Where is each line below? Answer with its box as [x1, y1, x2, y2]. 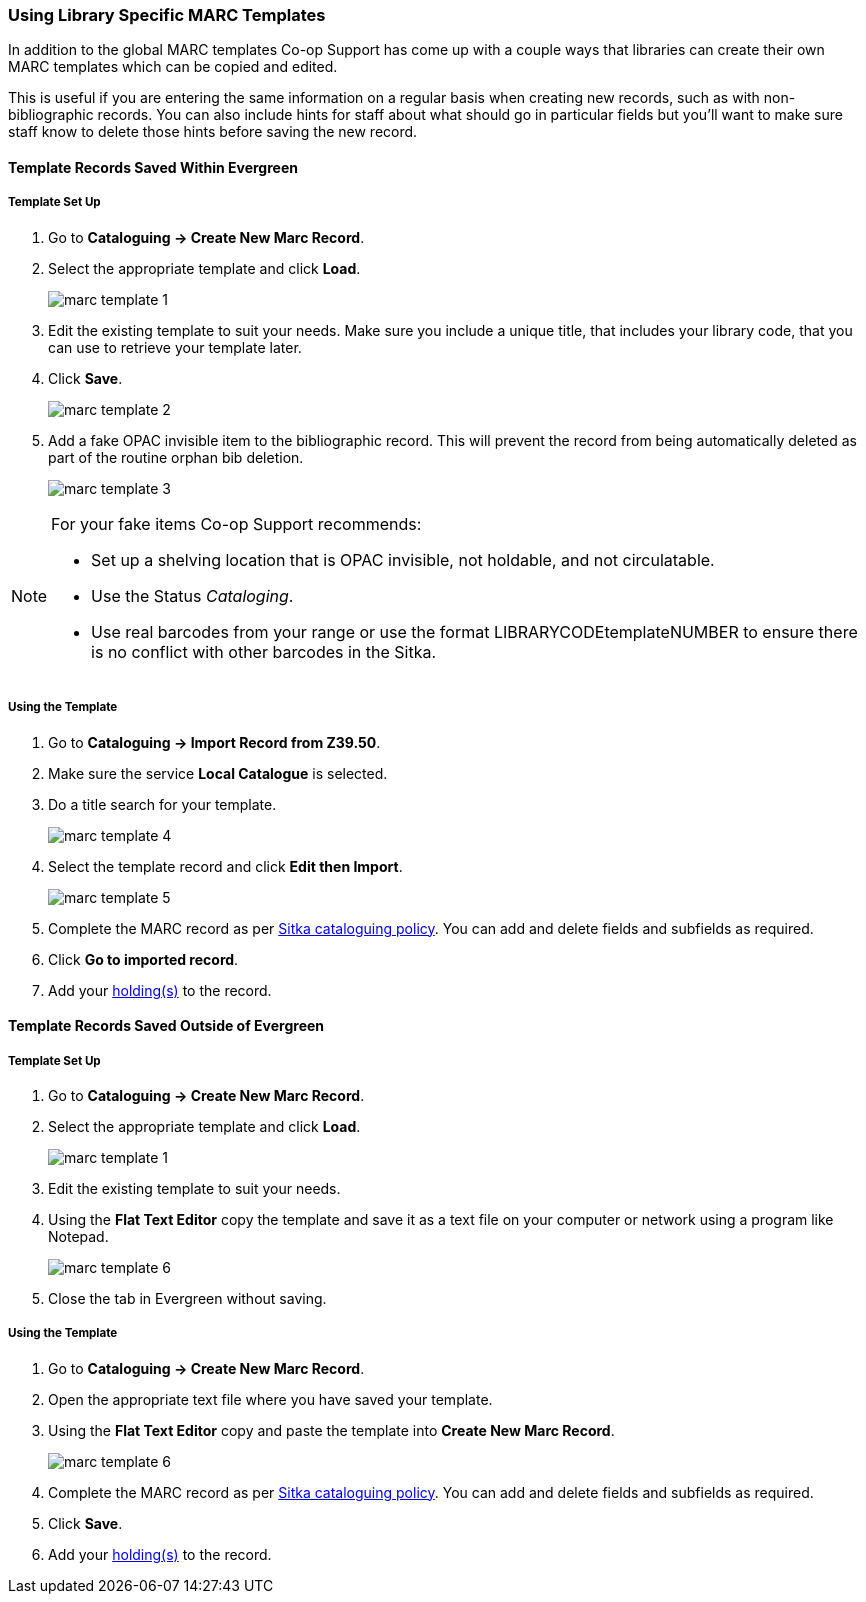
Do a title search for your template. [48, 795, 277, 813]
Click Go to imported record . [48, 950, 239, 968]
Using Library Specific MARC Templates [8, 5, 326, 25]
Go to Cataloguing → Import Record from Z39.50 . [48, 733, 381, 751]
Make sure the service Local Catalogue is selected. [48, 764, 388, 782]
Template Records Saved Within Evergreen [8, 158, 298, 176]
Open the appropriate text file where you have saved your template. [48, 1390, 493, 1408]
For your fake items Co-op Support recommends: [51, 513, 422, 534]
